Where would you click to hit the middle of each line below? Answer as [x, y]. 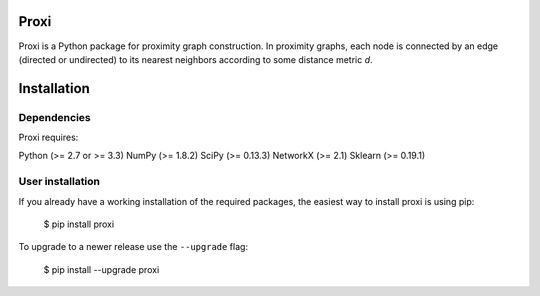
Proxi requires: [48, 137]
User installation [59, 182]
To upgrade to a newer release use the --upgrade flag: [133, 247]
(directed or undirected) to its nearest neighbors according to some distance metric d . [196, 59]
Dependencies [55, 117]
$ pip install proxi [79, 224]
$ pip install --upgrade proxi [101, 269]
